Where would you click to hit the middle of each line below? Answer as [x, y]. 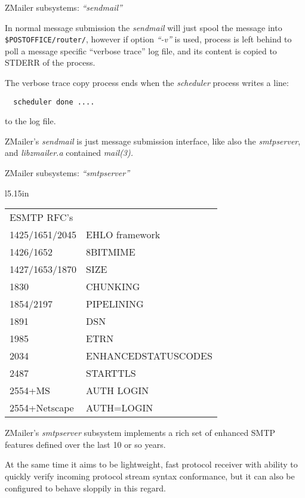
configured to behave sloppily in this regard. [85, 488]
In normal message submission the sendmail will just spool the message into [144, 27]
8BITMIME [111, 252]
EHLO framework [123, 235]
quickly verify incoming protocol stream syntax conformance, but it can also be [150, 476]
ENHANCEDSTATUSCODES [149, 356]
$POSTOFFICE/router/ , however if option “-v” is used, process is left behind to [148, 39]
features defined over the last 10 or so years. [85, 444]
